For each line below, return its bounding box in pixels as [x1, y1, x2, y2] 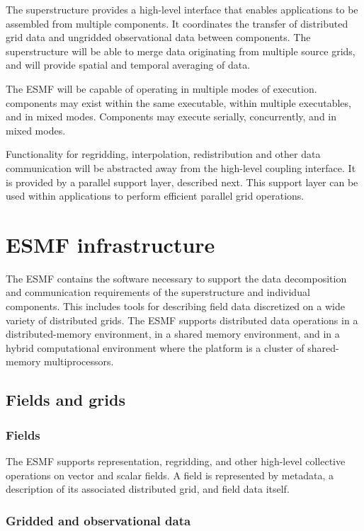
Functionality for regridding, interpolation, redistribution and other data [6, 147, 321, 161]
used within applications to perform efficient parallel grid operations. [6, 188, 305, 203]
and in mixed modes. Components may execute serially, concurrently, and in [6, 109, 337, 124]
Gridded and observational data [6, 511, 191, 529]
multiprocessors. [44, 354, 114, 369]
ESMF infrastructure [6, 229, 215, 258]
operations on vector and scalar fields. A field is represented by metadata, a [6, 467, 334, 482]
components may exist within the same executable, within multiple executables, [6, 95, 351, 110]
